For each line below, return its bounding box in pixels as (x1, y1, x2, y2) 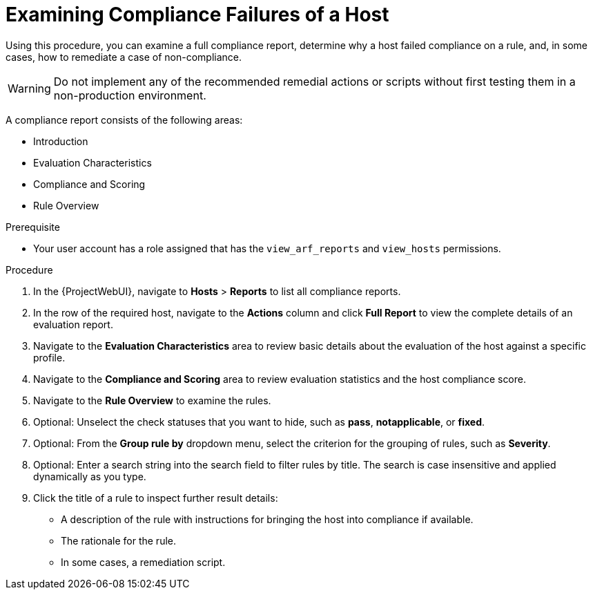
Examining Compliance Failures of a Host (6, 3, 389, 26)
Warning (8, 81, 51, 95)
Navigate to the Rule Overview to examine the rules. (33, 394, 271, 406)
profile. (33, 351, 66, 363)
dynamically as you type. (33, 470, 146, 482)
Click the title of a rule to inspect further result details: (33, 491, 278, 504)
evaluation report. (33, 318, 113, 330)
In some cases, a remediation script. (61, 556, 226, 568)
